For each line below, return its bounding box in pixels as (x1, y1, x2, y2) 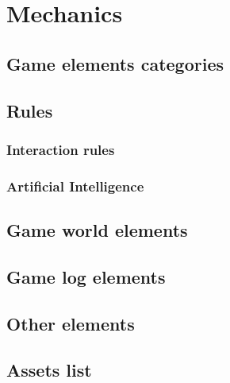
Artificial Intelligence (6, 176, 144, 195)
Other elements (6, 311, 135, 335)
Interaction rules (6, 139, 115, 159)
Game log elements (6, 264, 166, 288)
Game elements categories (6, 51, 224, 75)
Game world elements (6, 218, 188, 242)
